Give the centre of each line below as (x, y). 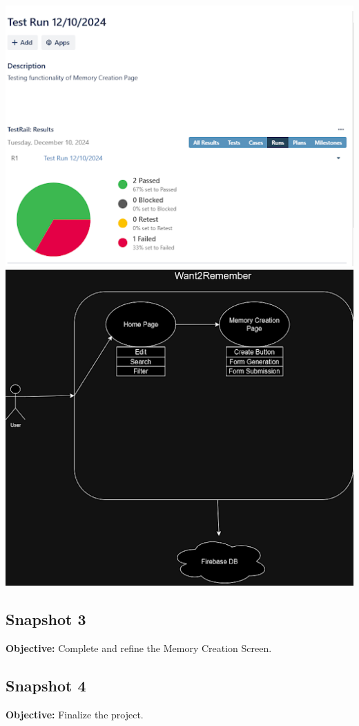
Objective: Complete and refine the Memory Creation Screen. (139, 648)
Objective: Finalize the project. (75, 714)
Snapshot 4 (46, 686)
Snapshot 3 (46, 619)
